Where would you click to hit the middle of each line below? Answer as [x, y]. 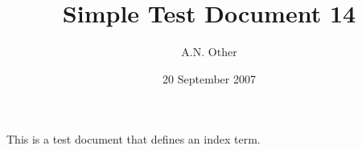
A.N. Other [209, 52]
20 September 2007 [209, 78]
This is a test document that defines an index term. [134, 139]
